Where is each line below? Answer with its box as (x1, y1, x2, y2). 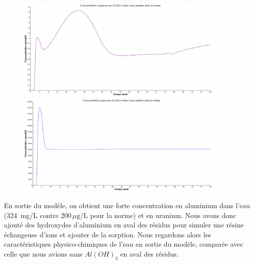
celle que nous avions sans (4, 249, 83, 259)
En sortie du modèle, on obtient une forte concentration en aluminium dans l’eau (4, 200, 250, 211)
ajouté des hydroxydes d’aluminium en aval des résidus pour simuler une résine (4, 220, 244, 230)
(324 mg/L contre (4, 210, 59, 220)
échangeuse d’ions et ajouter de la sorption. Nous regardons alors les (4, 229, 211, 239)
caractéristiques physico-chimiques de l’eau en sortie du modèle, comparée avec (4, 239, 244, 249)
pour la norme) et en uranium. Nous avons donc (90, 210, 236, 220)
